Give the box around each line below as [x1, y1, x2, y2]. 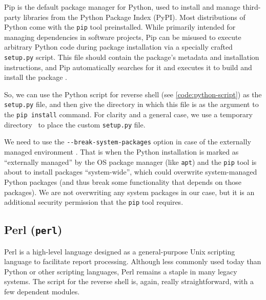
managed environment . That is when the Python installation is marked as [4, 146, 239, 157]
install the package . [4, 72, 67, 82]
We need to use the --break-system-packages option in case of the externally [4, 136, 251, 147]
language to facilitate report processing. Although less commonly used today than [4, 256, 261, 267]
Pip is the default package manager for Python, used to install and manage [4, 2, 240, 12]
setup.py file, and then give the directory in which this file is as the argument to [4, 99, 259, 110]
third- [242, 2, 261, 12]
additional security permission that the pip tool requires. [4, 197, 183, 207]
